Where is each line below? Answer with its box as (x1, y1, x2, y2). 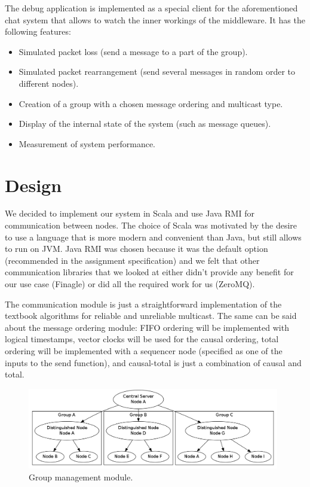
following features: (5, 25, 71, 38)
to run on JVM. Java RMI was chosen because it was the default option (5, 242, 268, 255)
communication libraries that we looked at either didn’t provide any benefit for (5, 266, 294, 278)
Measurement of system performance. (19, 137, 156, 150)
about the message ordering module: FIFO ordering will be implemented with (5, 321, 289, 333)
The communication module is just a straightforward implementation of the (5, 297, 282, 310)
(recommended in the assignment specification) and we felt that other (5, 254, 260, 266)
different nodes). (19, 77, 79, 89)
